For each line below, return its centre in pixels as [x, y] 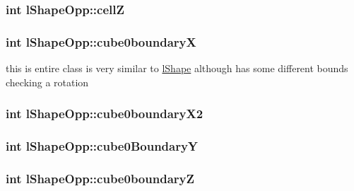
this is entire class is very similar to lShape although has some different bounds [177, 68]
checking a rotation [47, 82]
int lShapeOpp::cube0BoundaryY [102, 146]
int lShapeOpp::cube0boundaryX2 [105, 114]
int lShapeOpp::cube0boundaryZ [100, 178]
